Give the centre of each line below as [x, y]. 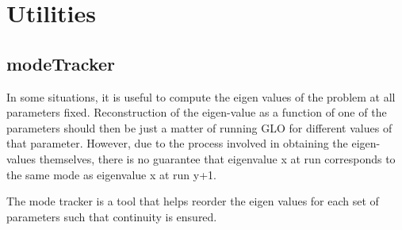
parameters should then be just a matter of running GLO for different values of [199, 127]
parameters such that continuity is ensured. [112, 216]
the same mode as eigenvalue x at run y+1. [111, 174]
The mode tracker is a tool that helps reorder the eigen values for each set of [193, 201]
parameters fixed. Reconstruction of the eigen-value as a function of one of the [197, 112]
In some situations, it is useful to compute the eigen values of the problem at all [201, 96]
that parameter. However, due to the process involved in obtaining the [177, 143]
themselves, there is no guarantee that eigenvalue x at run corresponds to [217, 158]
